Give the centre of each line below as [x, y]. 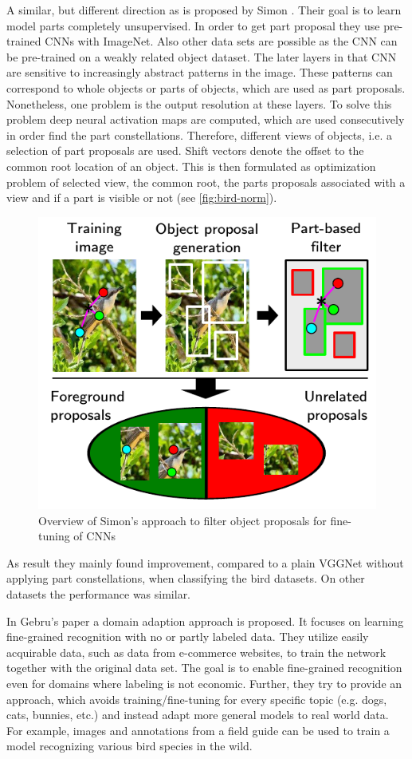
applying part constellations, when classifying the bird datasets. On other [186, 578]
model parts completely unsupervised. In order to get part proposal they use [193, 25]
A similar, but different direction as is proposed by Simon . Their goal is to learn [204, 10]
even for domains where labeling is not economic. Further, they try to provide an [204, 683]
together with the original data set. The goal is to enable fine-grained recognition [204, 668]
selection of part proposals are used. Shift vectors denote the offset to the [185, 150]
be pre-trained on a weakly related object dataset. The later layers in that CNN [202, 56]
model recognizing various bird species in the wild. [129, 746]
